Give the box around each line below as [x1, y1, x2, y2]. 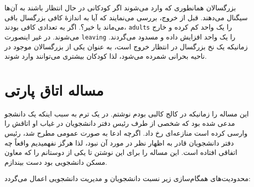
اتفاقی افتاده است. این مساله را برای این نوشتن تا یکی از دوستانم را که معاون [4, 147, 238, 157]
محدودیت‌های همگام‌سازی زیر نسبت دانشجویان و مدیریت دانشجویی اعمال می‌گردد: [4, 173, 251, 184]
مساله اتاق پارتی [4, 79, 104, 100]
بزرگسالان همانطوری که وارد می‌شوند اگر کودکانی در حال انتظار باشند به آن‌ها [4, 2, 236, 12]
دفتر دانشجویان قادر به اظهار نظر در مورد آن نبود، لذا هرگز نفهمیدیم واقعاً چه [4, 137, 234, 148]
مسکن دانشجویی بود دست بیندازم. [4, 156, 107, 167]
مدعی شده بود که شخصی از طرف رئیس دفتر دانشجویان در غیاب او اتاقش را [4, 118, 235, 128]
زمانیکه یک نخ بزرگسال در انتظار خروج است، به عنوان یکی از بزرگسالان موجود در [4, 41, 248, 51]
